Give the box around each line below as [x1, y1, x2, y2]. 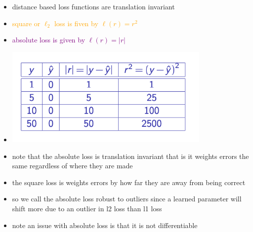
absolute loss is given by [12, 35, 85, 45]
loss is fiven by [54, 18, 98, 28]
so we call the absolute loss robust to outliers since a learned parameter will [12, 193, 242, 204]
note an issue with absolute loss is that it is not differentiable [12, 220, 198, 230]
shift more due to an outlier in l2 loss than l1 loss [12, 203, 162, 214]
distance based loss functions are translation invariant [12, 1, 175, 11]
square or [12, 18, 41, 28]
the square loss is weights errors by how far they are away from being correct [12, 177, 246, 187]
